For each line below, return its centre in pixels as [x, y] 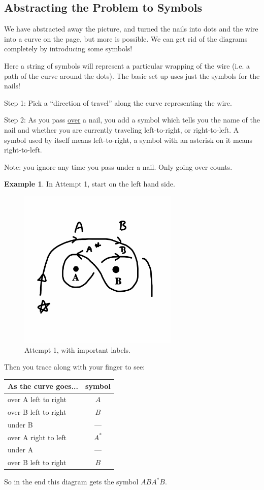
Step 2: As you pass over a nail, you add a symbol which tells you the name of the [132, 120]
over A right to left [37, 437]
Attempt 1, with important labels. [77, 349]
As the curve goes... [43, 386]
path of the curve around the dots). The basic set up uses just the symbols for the [132, 75]
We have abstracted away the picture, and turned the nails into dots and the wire [131, 29]
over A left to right [37, 399]
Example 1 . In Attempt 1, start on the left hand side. [90, 184]
